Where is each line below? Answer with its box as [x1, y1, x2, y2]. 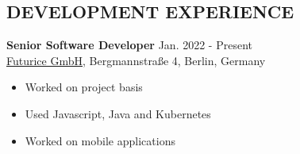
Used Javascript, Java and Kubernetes [25, 105, 211, 121]
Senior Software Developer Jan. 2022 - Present [6, 37, 252, 53]
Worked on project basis [25, 79, 143, 95]
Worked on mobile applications [25, 132, 175, 148]
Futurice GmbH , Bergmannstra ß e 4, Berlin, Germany [6, 52, 266, 68]
